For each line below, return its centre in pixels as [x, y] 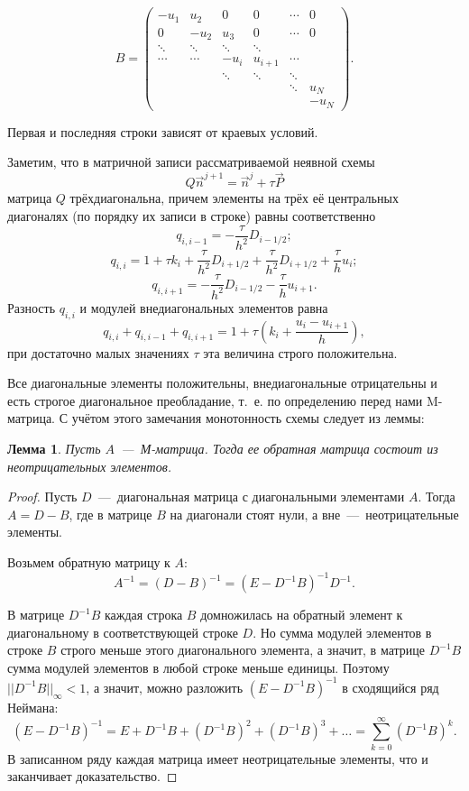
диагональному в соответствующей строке [123, 632]
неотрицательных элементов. [90, 466]
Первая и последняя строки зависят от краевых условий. [163, 131]
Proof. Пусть [42, 497]
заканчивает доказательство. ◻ [92, 776]
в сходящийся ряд [391, 687]
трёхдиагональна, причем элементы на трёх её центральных [234, 198]
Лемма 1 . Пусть [54, 449]
